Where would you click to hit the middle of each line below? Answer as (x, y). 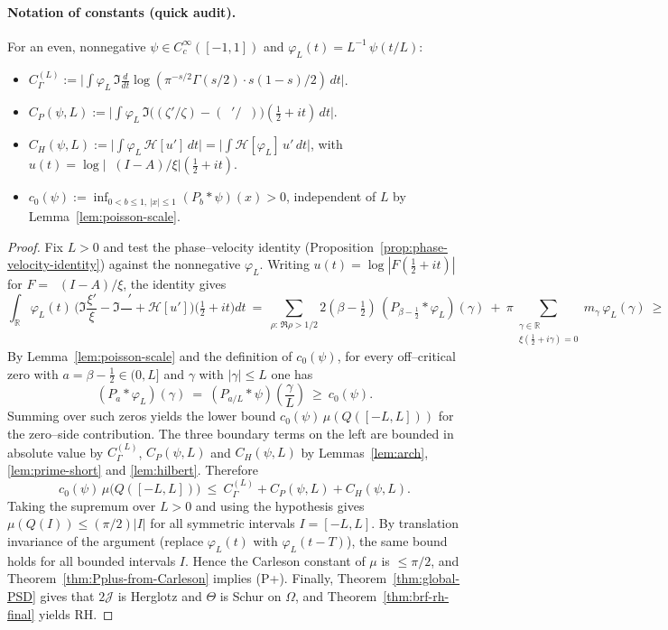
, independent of (331, 196)
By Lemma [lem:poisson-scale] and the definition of (150, 355)
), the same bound (397, 540)
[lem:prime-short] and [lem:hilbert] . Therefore (133, 469)
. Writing (284, 264)
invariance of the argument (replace (106, 540)
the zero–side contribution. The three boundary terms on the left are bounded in (231, 433)
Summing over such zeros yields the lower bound (142, 416)
